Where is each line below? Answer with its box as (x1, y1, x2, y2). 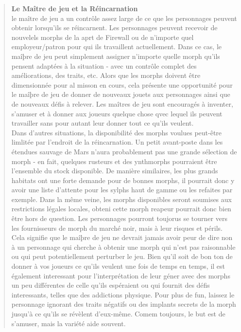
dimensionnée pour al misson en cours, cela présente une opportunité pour (11, 79, 233, 90)
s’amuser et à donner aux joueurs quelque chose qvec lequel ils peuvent (11, 108, 223, 118)
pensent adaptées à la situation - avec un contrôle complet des (11, 60, 197, 71)
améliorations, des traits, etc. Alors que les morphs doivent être (11, 70, 201, 80)
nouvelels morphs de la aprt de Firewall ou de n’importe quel (11, 32, 194, 42)
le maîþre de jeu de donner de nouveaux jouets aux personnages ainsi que (11, 89, 230, 99)
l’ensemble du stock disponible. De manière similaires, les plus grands (11, 166, 218, 176)
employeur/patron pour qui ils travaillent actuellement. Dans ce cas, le (11, 41, 222, 52)
